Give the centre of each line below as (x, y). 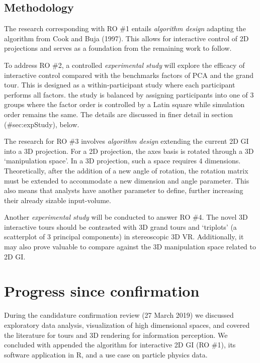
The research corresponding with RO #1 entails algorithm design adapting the (125, 28)
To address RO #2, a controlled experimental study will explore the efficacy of (124, 65)
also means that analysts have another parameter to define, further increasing (124, 190)
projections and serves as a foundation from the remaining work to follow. (118, 48)
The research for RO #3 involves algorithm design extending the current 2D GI (126, 141)
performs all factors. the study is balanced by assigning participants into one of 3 (129, 94)
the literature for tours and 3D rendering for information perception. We (116, 335)
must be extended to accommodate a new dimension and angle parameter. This (127, 180)
